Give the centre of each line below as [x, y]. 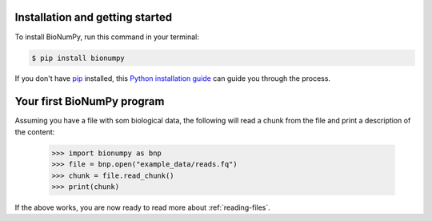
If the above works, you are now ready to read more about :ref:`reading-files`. [143, 207]
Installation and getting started [93, 17]
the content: [35, 131]
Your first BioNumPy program [90, 101]
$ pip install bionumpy [78, 58]
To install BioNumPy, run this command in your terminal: [107, 37]
